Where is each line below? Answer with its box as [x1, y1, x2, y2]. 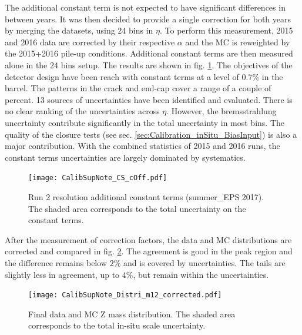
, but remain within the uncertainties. [133, 268, 269, 280]
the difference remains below [5, 256, 107, 268]
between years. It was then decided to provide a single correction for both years [5, 12, 291, 25]
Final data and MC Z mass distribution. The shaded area [28, 307, 236, 320]
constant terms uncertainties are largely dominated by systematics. [5, 151, 246, 163]
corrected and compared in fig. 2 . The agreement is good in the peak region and [5, 245, 293, 257]
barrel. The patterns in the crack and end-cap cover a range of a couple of [5, 82, 271, 94]
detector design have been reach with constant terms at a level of [5, 70, 239, 82]
